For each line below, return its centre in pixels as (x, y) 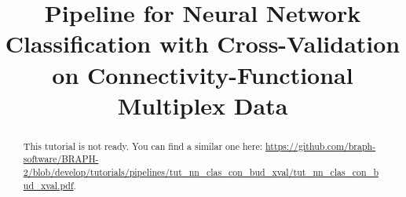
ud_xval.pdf (48, 185)
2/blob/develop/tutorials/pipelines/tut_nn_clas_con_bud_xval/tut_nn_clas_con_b (201, 172)
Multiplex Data (203, 105)
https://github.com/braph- (320, 146)
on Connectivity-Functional (203, 74)
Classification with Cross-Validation (203, 44)
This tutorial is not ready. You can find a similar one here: (143, 146)
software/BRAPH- (61, 159)
